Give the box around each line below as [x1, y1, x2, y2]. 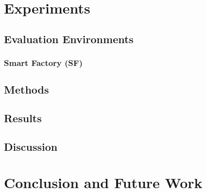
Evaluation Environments [4, 31, 134, 46]
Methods [4, 82, 49, 97]
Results [4, 111, 42, 126]
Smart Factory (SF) [4, 57, 83, 69]
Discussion [4, 139, 58, 154]
